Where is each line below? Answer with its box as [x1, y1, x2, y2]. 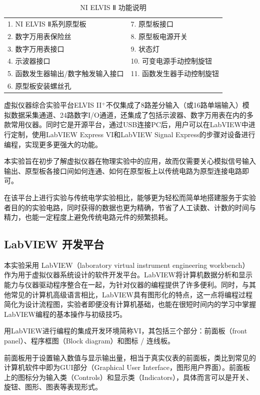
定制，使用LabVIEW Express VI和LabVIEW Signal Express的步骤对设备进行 [10, 129, 255, 139]
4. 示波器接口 [7, 56, 50, 66]
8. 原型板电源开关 [130, 31, 188, 41]
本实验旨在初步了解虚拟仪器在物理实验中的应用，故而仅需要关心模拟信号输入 [4, 156, 256, 166]
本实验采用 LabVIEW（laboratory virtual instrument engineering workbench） [4, 259, 249, 270]
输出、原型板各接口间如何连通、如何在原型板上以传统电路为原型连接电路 [4, 165, 242, 176]
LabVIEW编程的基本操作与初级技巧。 [4, 308, 127, 319]
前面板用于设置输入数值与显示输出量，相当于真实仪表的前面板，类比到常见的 [4, 352, 256, 362]
